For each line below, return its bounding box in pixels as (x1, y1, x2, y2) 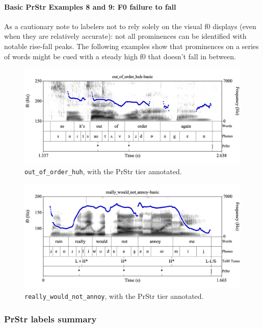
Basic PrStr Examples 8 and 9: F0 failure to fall (4, 1, 176, 12)
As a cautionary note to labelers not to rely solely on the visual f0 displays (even (4, 20, 256, 31)
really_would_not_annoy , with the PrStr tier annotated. (24, 290, 204, 301)
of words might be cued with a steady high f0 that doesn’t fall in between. (4, 51, 236, 61)
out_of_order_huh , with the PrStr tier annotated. (24, 166, 182, 176)
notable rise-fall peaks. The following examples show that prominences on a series (4, 40, 259, 51)
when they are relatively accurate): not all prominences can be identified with (4, 31, 247, 41)
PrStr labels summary (4, 312, 97, 325)
